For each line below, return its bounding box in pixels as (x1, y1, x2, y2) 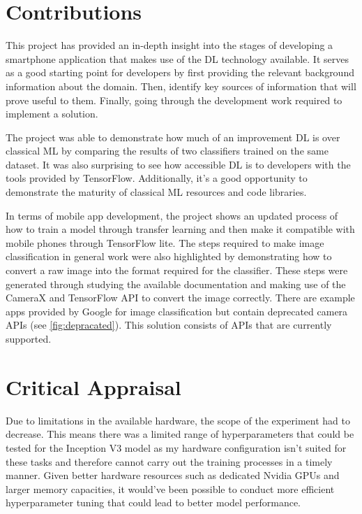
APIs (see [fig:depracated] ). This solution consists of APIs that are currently (6, 317, 332, 332)
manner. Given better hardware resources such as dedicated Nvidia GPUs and (6, 468, 340, 483)
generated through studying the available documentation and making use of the (6, 276, 346, 291)
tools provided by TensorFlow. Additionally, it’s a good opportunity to (6, 171, 308, 185)
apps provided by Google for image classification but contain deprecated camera (6, 304, 348, 318)
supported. (6, 331, 52, 345)
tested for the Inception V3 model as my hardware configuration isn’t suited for (6, 440, 347, 455)
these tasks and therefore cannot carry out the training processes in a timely (6, 454, 333, 469)
